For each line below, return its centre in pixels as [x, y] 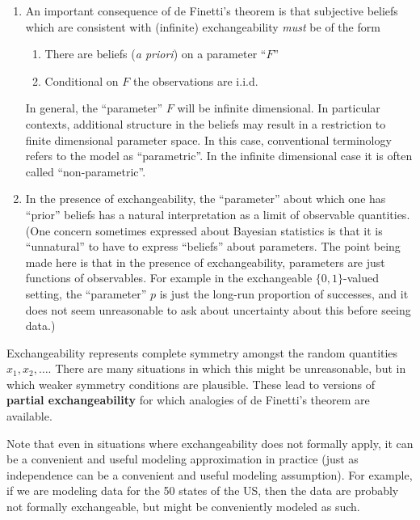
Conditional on [82, 80]
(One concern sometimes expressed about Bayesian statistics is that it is [204, 230]
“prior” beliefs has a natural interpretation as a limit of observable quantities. [218, 214]
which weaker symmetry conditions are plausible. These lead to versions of [191, 384]
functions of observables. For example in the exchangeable [169, 278]
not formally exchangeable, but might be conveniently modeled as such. [183, 507]
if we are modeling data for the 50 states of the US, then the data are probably [203, 490]
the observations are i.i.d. [195, 80]
